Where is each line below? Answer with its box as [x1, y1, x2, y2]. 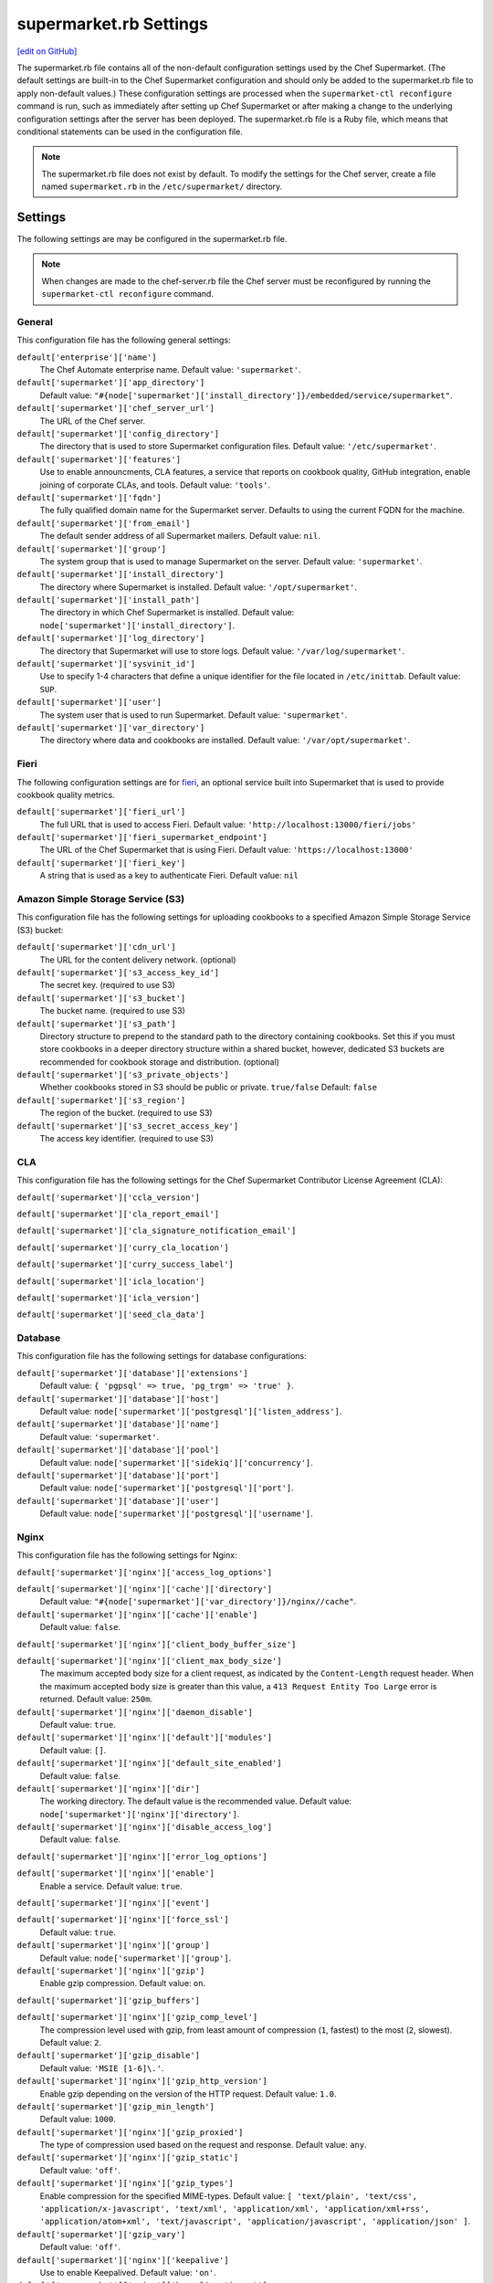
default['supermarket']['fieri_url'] [16, 806, 186, 817]
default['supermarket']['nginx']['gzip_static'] [16, 2152, 239, 2163]
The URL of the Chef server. [39, 416, 146, 426]
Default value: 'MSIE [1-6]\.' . [39, 2062, 164, 2073]
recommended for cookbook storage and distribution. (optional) [39, 1056, 280, 1068]
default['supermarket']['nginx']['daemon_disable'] [16, 1707, 254, 1717]
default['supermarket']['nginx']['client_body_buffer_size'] [16, 1639, 297, 1649]
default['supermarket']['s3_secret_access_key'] [16, 1120, 239, 1131]
